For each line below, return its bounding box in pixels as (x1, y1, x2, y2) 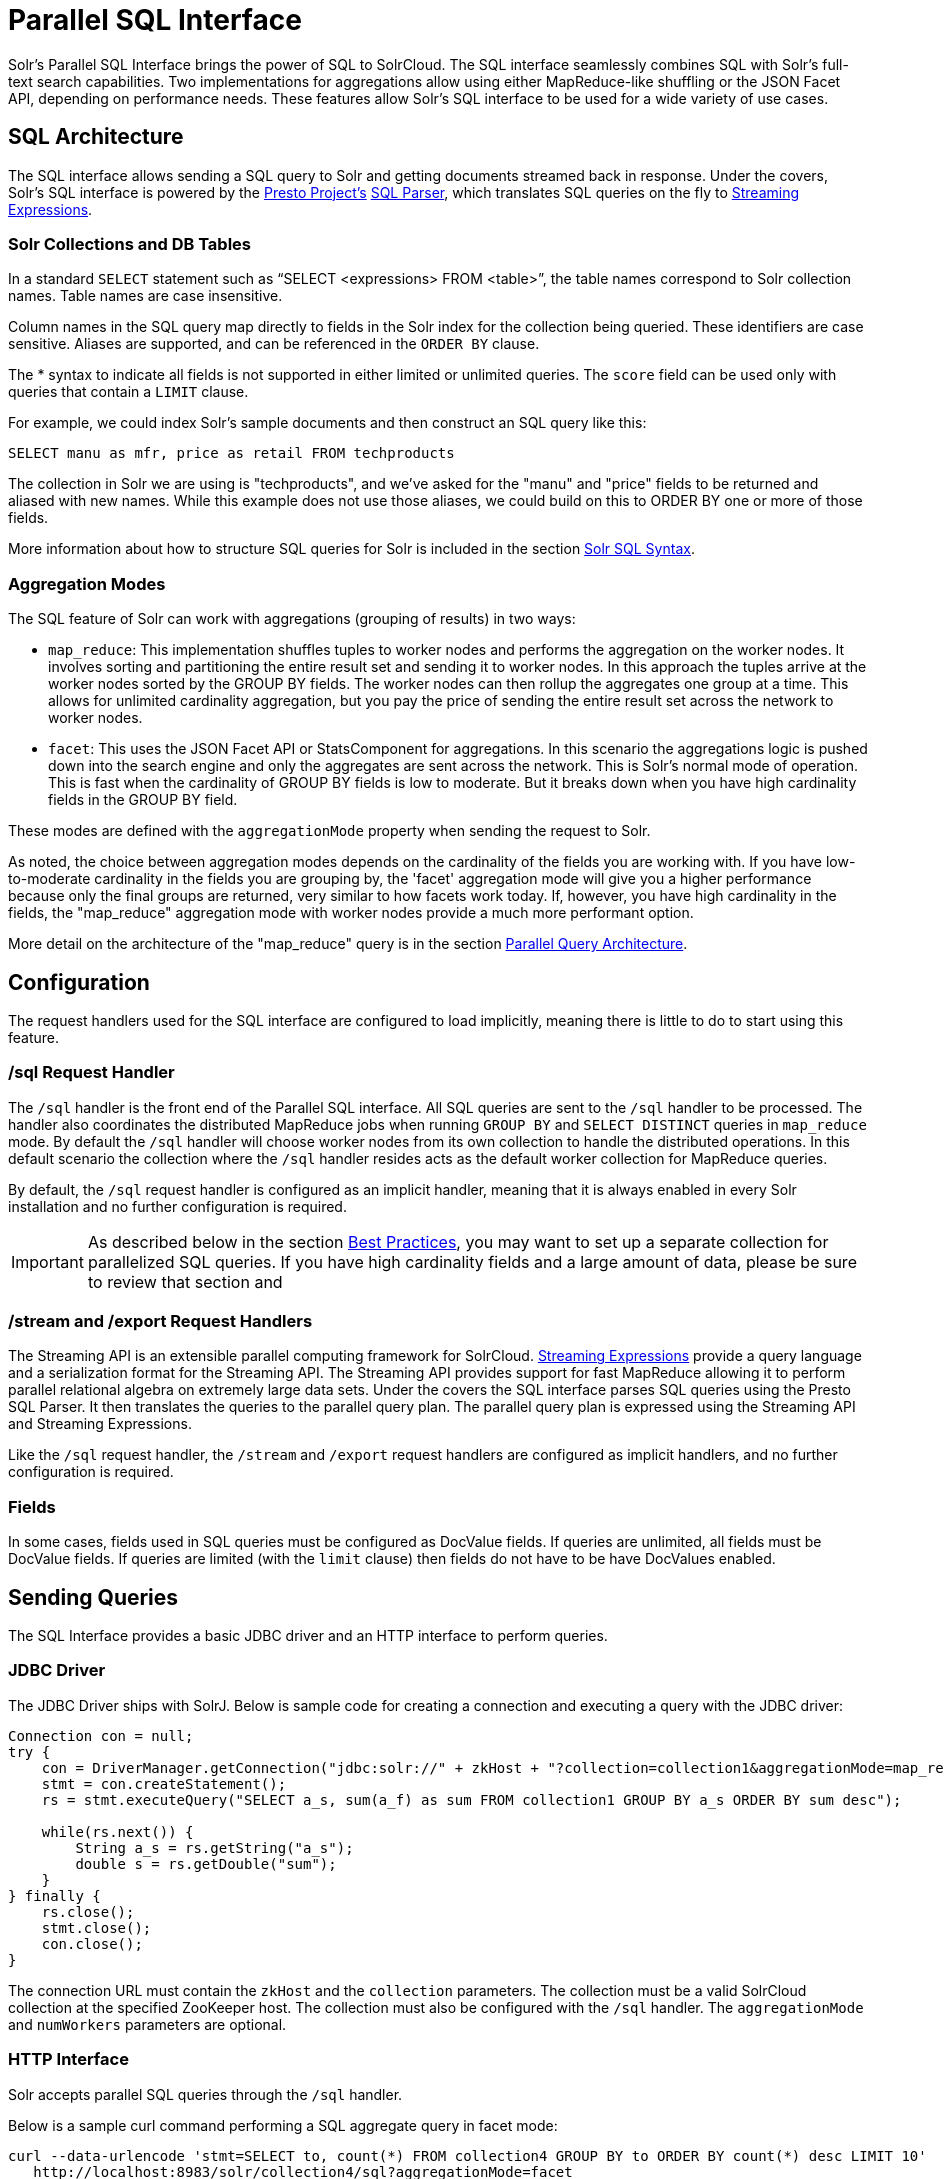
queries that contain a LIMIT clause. (8, 383, 249, 401)
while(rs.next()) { (41, 1823, 194, 1840)
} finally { (8, 1887, 101, 1904)
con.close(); (41, 1935, 143, 1952)
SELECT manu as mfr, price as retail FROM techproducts (8, 445, 455, 462)
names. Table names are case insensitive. (8, 287, 283, 305)
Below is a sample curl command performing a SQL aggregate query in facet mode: (8, 2116, 558, 2134)
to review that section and (87, 1271, 283, 1292)
